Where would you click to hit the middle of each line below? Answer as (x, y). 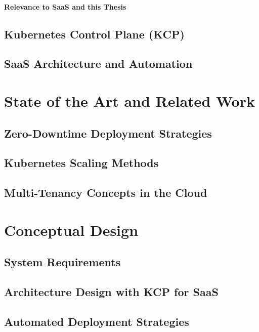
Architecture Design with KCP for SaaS (111, 292)
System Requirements (62, 262)
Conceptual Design (71, 230)
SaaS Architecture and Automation (98, 64)
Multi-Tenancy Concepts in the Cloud (106, 193)
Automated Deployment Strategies (97, 321)
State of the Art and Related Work (129, 100)
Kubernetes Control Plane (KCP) (94, 34)
